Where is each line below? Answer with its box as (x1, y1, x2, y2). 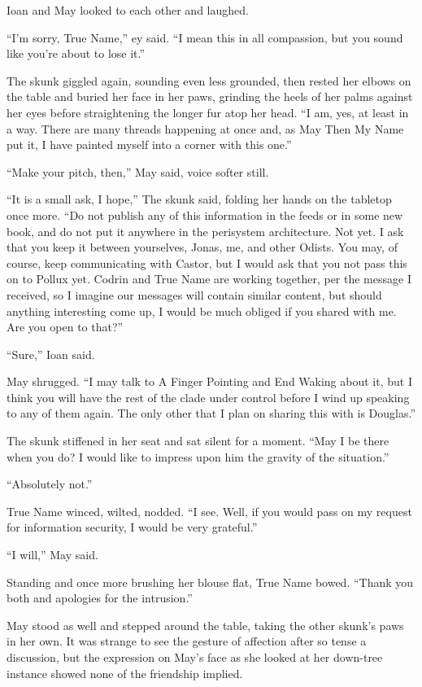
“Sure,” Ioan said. (7, 345, 95, 362)
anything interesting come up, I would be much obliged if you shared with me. (7, 302, 397, 319)
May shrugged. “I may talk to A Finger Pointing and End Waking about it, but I (7, 373, 412, 390)
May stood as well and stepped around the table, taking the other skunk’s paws (7, 616, 404, 633)
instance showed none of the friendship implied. (7, 664, 243, 681)
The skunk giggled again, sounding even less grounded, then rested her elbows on (7, 72, 411, 89)
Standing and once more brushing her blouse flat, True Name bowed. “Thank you (7, 573, 414, 590)
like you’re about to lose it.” (7, 45, 146, 62)
